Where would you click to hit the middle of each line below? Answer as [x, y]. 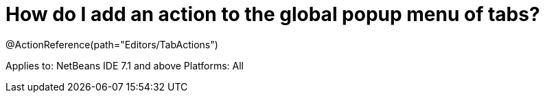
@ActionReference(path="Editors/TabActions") [112, 44]
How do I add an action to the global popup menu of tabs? [273, 14]
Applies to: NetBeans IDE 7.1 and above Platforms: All [125, 65]
